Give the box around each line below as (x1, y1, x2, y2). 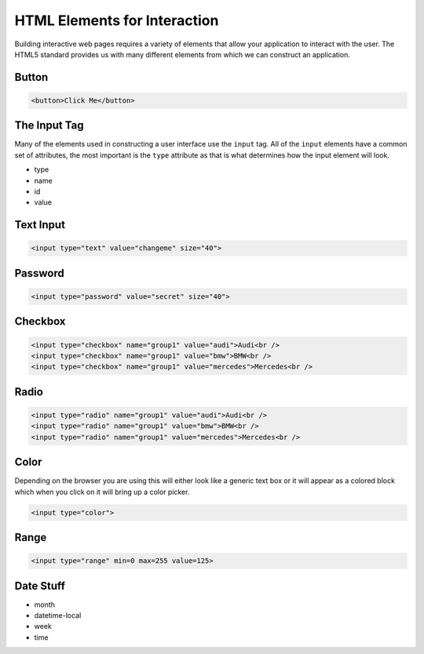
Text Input (14, 218, 66, 231)
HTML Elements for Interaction (14, 12, 219, 29)
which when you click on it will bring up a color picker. (14, 487, 190, 496)
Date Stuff (14, 579, 66, 592)
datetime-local (34, 611, 82, 620)
